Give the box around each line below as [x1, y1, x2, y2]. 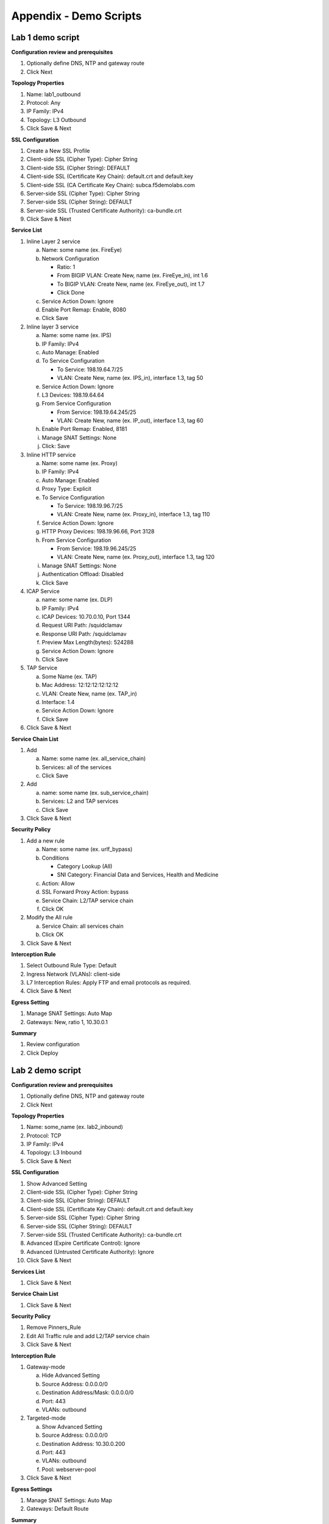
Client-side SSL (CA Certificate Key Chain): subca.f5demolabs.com [26, 181, 195, 188]
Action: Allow [41, 880, 76, 887]
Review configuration [26, 1041, 80, 1048]
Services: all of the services [41, 763, 112, 771]
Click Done [57, 289, 85, 296]
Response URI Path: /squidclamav [41, 630, 127, 637]
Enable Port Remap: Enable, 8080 [41, 306, 127, 313]
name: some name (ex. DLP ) [41, 596, 113, 604]
